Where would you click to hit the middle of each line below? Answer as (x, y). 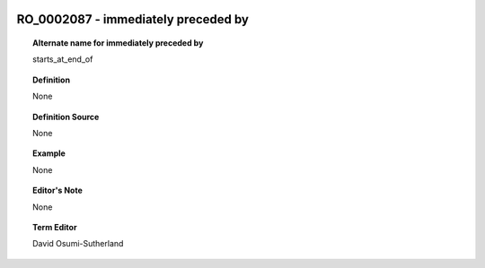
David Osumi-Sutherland (78, 244)
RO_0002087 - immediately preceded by (132, 19)
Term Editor (55, 227)
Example (49, 153)
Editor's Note (57, 190)
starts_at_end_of (63, 59)
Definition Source (66, 117)
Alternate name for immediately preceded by (118, 43)
